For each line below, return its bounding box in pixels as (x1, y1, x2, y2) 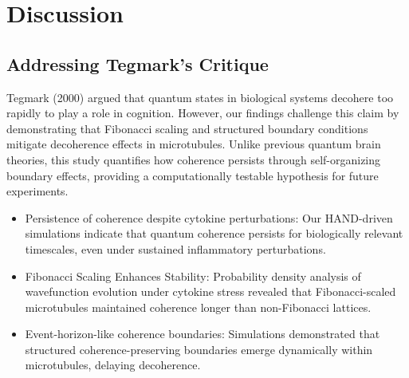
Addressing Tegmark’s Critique (6, 51, 269, 76)
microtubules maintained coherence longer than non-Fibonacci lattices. (25, 298, 372, 315)
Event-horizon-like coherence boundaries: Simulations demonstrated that (25, 325, 380, 342)
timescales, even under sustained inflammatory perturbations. (25, 240, 326, 257)
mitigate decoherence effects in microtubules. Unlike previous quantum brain (6, 136, 381, 152)
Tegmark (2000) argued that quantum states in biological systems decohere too (6, 89, 394, 105)
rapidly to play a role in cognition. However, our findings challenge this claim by (6, 104, 399, 121)
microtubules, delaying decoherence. (25, 356, 201, 373)
